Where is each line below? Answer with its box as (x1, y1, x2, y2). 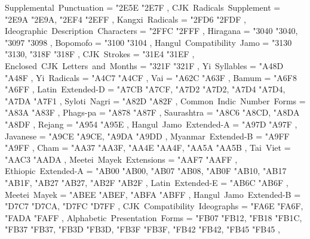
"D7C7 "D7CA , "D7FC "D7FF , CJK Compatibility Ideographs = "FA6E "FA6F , (5, 200, 303, 212)
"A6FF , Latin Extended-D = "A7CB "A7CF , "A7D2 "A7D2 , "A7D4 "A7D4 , (5, 83, 286, 95)
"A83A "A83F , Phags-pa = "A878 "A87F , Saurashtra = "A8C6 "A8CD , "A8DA (5, 106, 300, 119)
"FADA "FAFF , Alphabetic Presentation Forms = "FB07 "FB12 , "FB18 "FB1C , (5, 211, 302, 224)
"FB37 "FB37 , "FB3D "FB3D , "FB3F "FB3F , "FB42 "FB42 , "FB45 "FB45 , (5, 223, 280, 235)
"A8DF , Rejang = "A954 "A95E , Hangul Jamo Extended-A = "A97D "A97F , (5, 117, 297, 130)
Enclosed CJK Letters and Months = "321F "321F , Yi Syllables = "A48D (5, 59, 284, 72)
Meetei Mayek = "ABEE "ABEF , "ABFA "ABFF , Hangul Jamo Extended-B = (5, 188, 301, 200)
